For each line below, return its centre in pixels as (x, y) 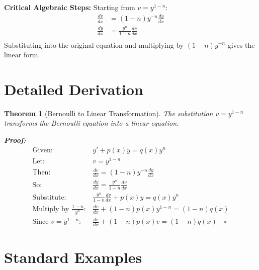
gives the (241, 44)
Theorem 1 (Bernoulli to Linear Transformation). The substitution (109, 113)
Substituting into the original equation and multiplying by (94, 44)
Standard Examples (73, 257)
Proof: (15, 140)
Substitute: (49, 197)
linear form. (22, 55)
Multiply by (51, 209)
